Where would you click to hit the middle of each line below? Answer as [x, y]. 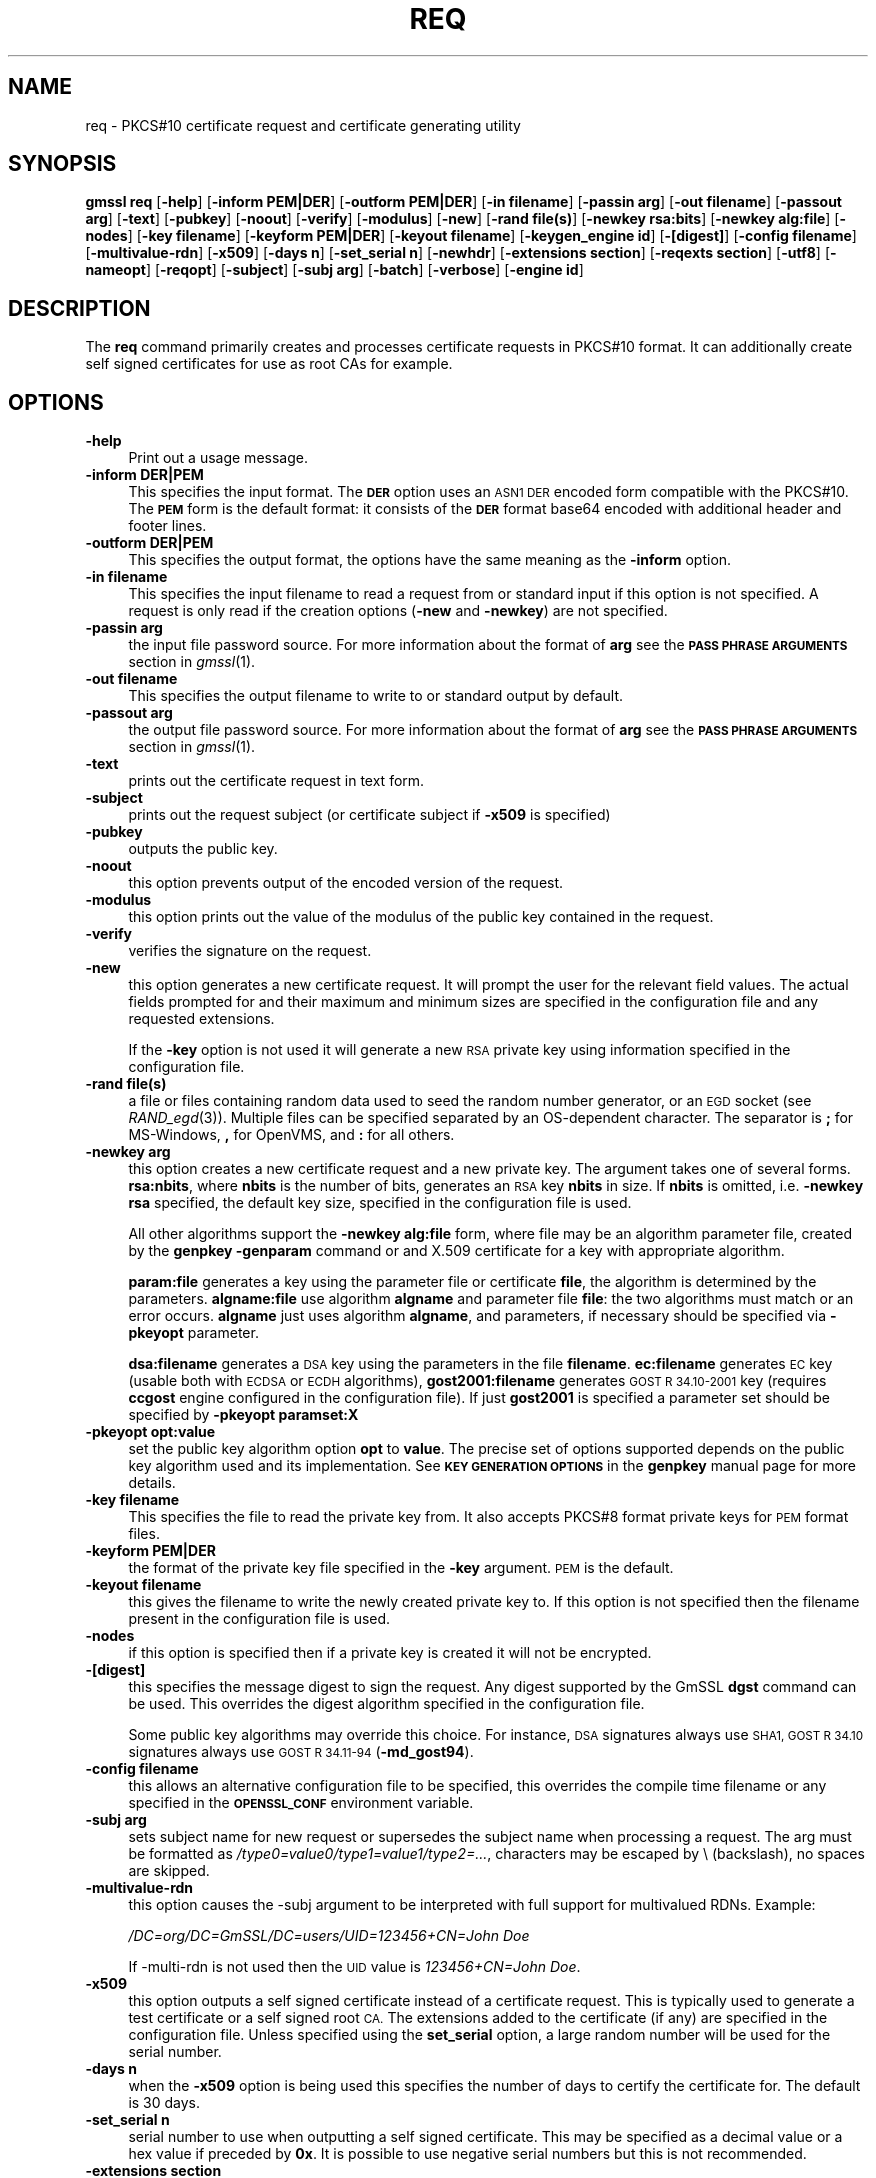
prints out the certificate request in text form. [276, 781]
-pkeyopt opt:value [150, 1432]
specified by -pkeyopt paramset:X [243, 1415]
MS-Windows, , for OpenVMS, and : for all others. [291, 1135]
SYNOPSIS [62, 164]
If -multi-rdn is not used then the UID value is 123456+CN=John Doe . [354, 1967]
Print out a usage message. [218, 458]
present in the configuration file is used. [259, 1619]
